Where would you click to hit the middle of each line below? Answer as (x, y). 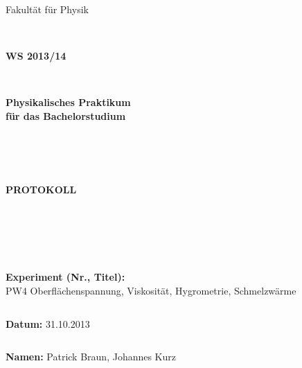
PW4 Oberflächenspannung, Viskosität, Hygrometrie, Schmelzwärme (151, 290)
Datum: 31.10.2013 (48, 323)
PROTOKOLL (41, 190)
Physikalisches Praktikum (68, 102)
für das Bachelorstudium (66, 115)
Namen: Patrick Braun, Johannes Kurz (91, 357)
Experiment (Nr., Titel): (65, 277)
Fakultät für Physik (47, 9)
